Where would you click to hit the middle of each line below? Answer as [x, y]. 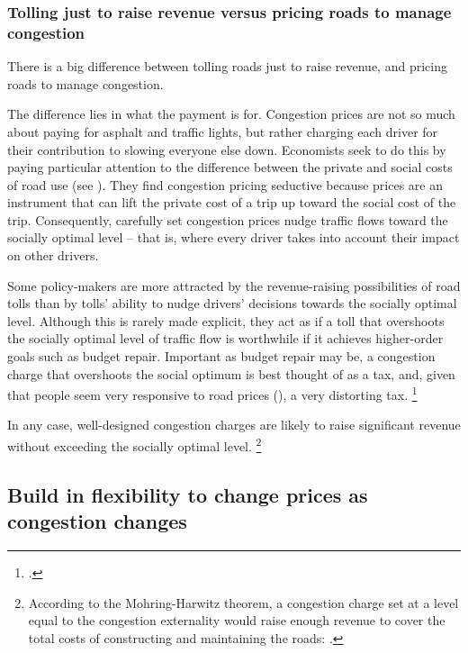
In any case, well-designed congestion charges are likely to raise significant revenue [234, 425]
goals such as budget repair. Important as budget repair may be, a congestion [221, 356]
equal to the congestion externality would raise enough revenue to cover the [237, 620]
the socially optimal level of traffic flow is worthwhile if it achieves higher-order [225, 338]
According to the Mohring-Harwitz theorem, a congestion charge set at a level [243, 602]
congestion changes [97, 521]
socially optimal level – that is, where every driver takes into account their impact [234, 237]
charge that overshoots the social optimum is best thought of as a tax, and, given [231, 373]
